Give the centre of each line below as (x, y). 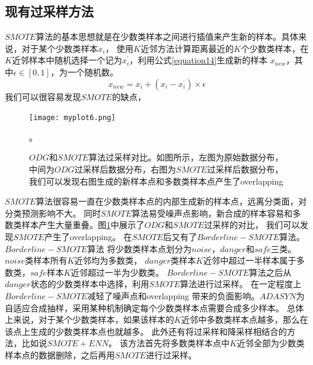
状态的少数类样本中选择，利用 (90, 284)
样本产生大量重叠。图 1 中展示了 (83, 225)
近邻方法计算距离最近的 (187, 48)
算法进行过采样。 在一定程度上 (241, 284)
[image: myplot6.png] (73, 118)
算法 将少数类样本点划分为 (140, 248)
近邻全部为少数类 (270, 343)
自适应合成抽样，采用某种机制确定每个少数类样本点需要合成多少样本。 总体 (154, 307)
